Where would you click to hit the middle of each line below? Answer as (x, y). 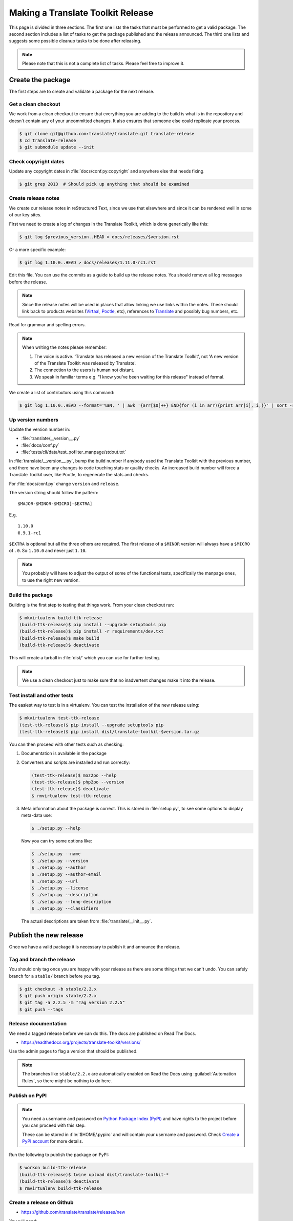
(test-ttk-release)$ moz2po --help (74, 775)
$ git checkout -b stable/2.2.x (58, 989)
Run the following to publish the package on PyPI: (59, 1155)
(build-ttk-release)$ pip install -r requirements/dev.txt (91, 632)
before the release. (28, 282)
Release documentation (38, 1024)
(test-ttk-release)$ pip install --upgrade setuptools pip (91, 725)
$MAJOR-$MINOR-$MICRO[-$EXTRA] (55, 504)
